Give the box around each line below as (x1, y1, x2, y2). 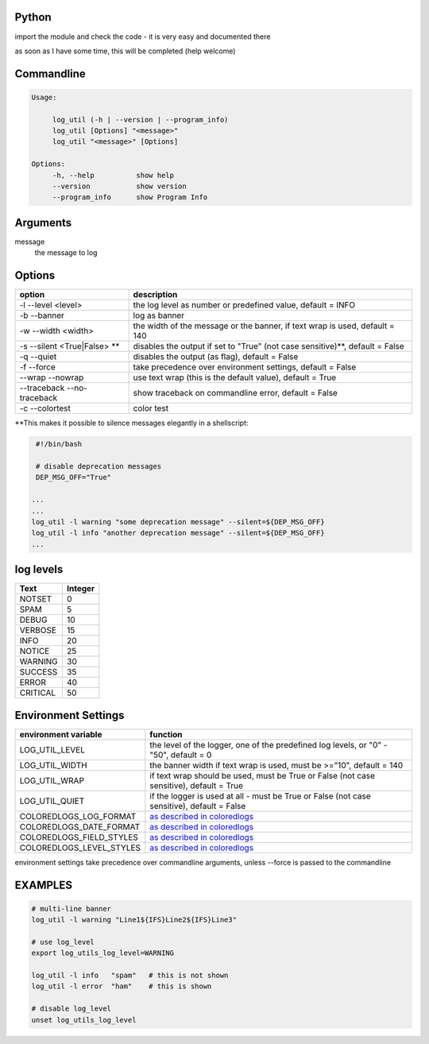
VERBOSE (19, 624, 57, 636)
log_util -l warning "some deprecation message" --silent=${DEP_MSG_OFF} (31, 517, 325, 526)
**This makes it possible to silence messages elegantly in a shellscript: (14, 418, 249, 428)
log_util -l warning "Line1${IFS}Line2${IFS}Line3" (31, 915, 238, 925)
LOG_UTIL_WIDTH (19, 760, 87, 771)
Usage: (31, 92, 57, 102)
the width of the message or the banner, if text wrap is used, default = (133, 320, 395, 331)
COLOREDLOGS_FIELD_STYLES (19, 831, 139, 842)
